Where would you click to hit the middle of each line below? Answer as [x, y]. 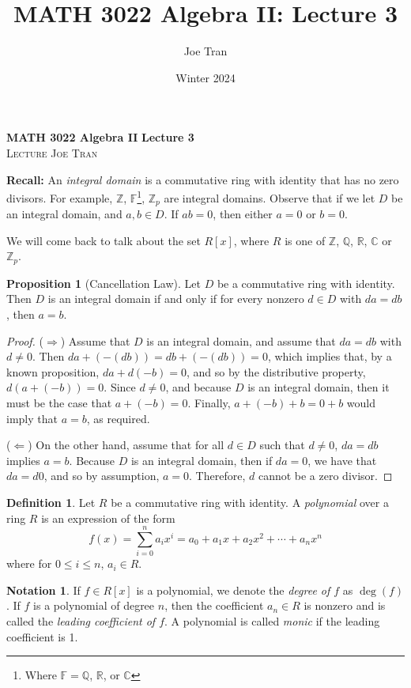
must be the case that [59, 403]
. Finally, [209, 403]
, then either [243, 214]
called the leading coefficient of [81, 621]
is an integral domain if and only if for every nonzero [176, 299]
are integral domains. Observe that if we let [270, 197]
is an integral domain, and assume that [241, 340]
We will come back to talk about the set [104, 240]
